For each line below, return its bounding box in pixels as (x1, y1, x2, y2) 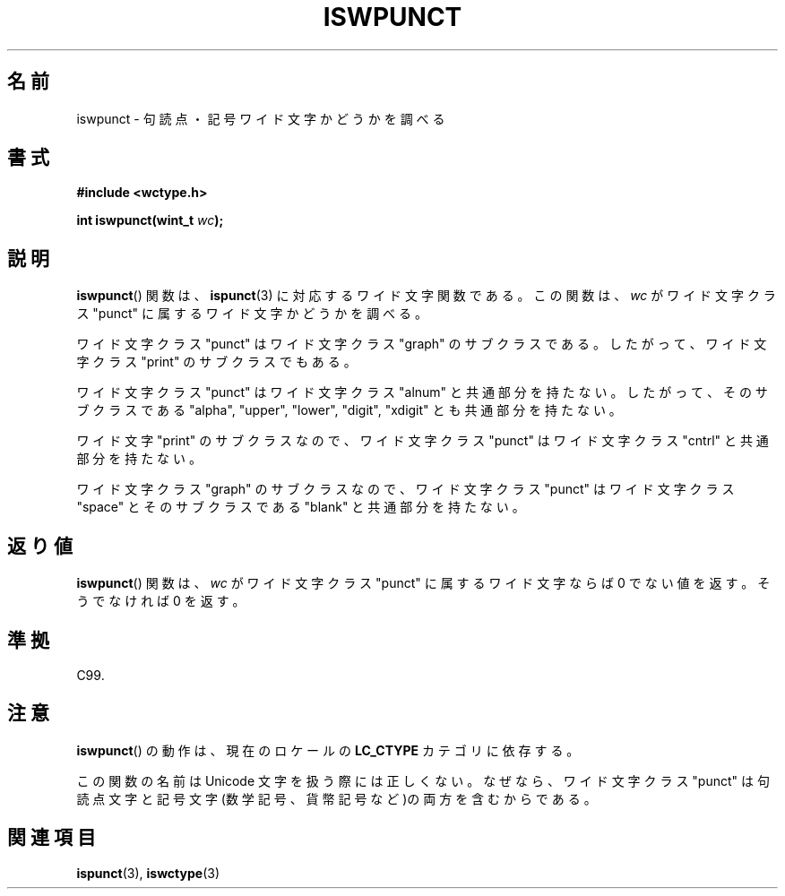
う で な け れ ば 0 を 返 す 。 (76, 593, 246, 609)
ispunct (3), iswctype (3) (76, 865, 220, 881)
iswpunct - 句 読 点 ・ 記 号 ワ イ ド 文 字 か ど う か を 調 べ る (76, 110, 445, 126)
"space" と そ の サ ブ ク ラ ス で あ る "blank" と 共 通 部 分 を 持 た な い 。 (76, 499, 525, 515)
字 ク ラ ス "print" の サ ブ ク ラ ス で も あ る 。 (76, 354, 357, 370)
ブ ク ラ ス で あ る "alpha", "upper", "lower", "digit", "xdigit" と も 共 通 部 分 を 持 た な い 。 (76, 402, 622, 418)
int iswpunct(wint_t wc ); (76, 212, 224, 228)
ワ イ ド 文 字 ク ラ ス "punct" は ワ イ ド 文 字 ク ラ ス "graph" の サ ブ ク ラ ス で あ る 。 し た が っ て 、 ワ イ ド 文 (76, 336, 767, 352)
